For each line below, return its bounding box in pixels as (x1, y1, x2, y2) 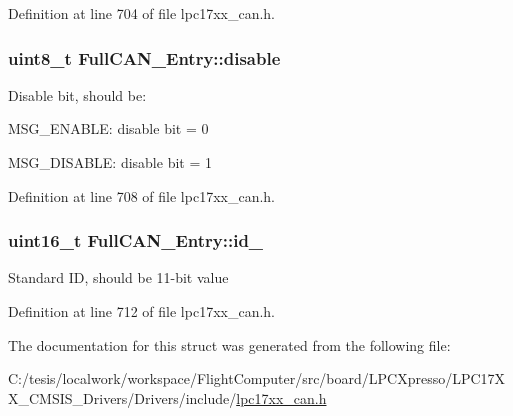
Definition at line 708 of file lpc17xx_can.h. (8, 185, 276, 206)
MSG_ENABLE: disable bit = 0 (8, 118, 209, 139)
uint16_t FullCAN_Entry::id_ (8, 228, 264, 253)
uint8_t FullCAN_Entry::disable (8, 45, 281, 70)
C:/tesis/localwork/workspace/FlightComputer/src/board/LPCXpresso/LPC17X (8, 368, 506, 389)
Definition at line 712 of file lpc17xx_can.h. (8, 301, 276, 321)
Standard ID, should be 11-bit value (8, 267, 229, 288)
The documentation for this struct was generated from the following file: (8, 334, 451, 355)
